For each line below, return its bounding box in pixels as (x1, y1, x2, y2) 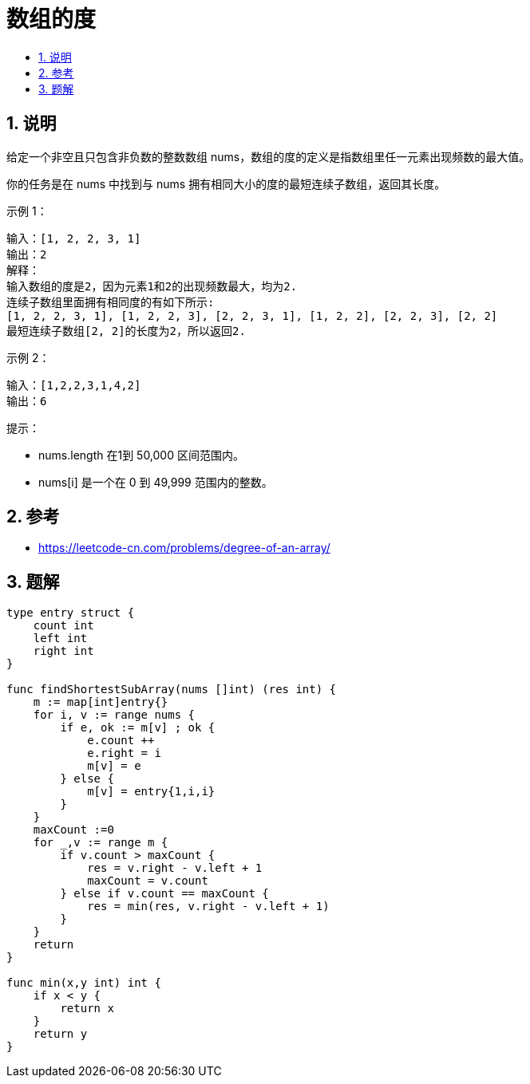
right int (33, 644, 94, 658)
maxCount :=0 (33, 823, 114, 837)
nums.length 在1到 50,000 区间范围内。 (38, 447, 244, 462)
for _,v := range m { (33, 836, 168, 849)
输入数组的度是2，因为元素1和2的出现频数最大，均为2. (6, 279, 298, 293)
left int (33, 632, 88, 645)
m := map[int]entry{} (33, 696, 168, 709)
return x (60, 1002, 114, 1015)
